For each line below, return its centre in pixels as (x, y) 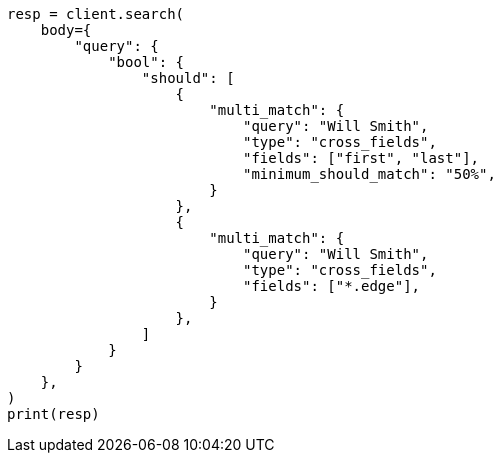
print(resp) (53, 414)
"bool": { (146, 62)
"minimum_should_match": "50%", (369, 174)
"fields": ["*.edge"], (332, 286)
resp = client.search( (96, 14)
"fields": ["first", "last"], (361, 158)
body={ (66, 30)
